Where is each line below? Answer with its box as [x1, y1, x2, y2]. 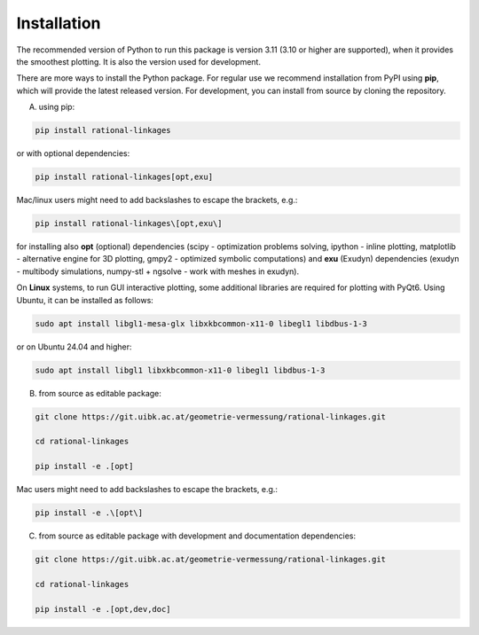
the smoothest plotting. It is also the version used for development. [16, 56, 262, 67]
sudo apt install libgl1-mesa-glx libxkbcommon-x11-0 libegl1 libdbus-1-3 [35, 318, 368, 328]
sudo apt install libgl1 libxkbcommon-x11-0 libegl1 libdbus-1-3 [35, 365, 326, 375]
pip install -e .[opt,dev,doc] [35, 604, 172, 614]
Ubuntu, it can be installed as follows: [16, 294, 154, 305]
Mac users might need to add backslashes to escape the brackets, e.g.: [16, 484, 279, 495]
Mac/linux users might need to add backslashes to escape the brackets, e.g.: [16, 195, 298, 206]
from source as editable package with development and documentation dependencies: [38, 530, 357, 541]
